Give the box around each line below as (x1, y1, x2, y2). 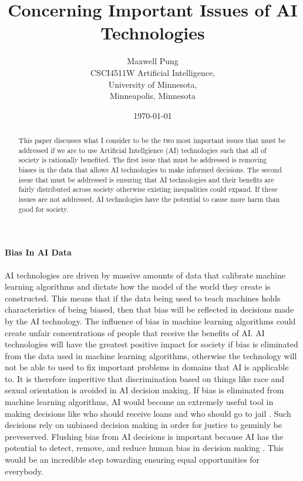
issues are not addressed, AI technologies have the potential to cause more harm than (18, 194, 280, 204)
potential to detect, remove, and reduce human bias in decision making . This (5, 442, 284, 454)
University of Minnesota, (108, 78, 197, 90)
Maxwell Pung (127, 55, 179, 67)
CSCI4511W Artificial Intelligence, (90, 66, 215, 78)
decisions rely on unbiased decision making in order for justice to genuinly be (5, 419, 282, 431)
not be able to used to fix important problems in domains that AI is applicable (5, 361, 289, 373)
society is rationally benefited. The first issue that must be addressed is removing (18, 155, 267, 165)
